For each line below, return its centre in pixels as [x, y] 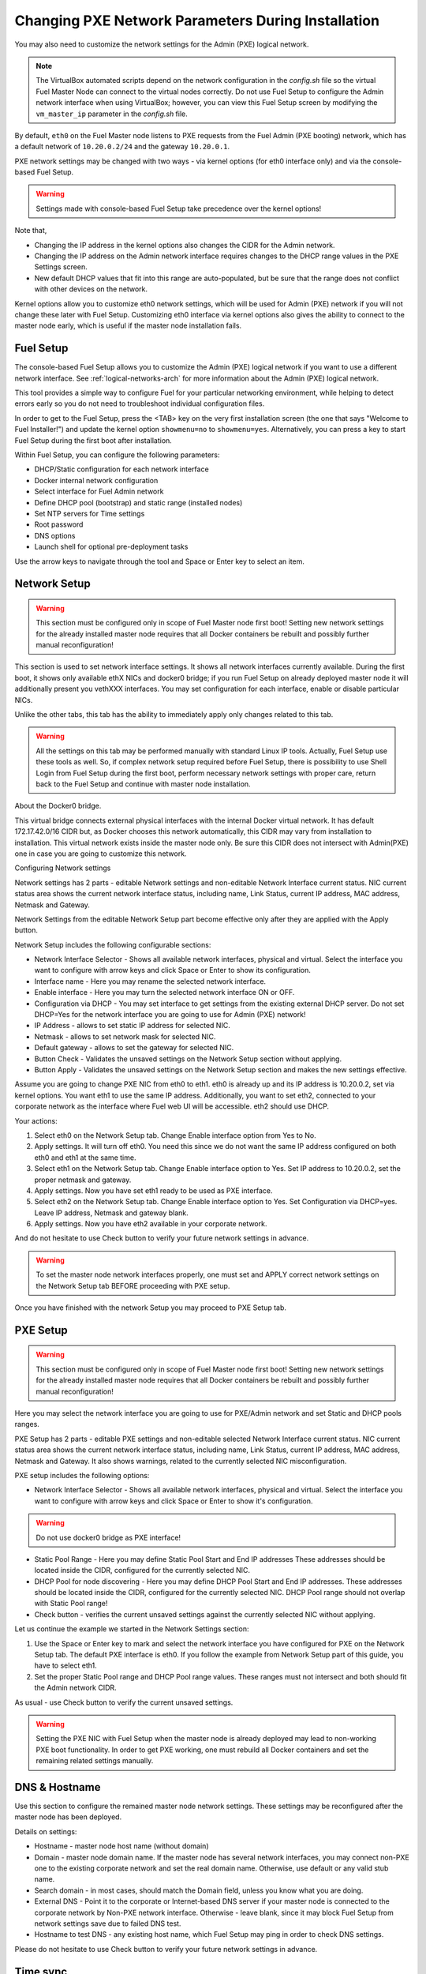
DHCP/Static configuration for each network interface [121, 469]
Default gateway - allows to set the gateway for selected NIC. [134, 1048]
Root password [59, 524]
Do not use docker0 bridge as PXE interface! [108, 1537]
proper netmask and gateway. [83, 1180]
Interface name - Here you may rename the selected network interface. [150, 981]
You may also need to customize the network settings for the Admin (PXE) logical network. [162, 44]
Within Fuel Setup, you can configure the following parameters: [117, 455]
